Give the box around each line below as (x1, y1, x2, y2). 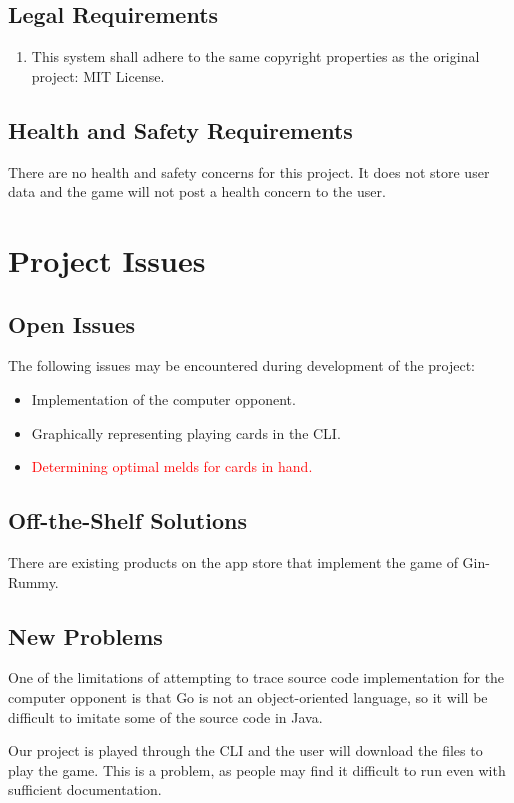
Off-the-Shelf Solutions (8, 505, 247, 536)
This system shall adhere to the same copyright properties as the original (31, 46, 480, 67)
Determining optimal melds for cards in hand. (31, 456, 313, 477)
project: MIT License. (31, 65, 165, 86)
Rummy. (8, 571, 59, 592)
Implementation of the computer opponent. (31, 388, 296, 409)
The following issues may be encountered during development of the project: (8, 355, 476, 376)
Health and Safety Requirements (8, 114, 353, 145)
